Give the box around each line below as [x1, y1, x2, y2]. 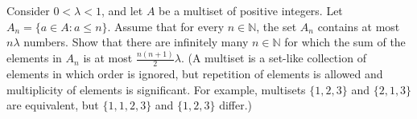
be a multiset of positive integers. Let [159, 2, 343, 18]
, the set [256, 18, 297, 34]
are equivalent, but [6, 97, 99, 113]
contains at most [317, 18, 400, 34]
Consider [6, 2, 50, 18]
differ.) [219, 97, 253, 113]
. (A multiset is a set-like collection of [180, 50, 366, 66]
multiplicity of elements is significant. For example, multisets [6, 81, 306, 97]
